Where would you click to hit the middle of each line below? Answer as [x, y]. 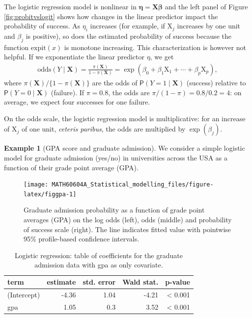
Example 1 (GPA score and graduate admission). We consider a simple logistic [125, 148]
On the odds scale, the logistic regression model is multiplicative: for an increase [125, 118]
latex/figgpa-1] [50, 194]
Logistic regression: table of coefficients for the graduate [98, 255]
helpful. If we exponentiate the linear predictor [74, 57]
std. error [99, 282]
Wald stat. [140, 282]
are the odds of [115, 82]
